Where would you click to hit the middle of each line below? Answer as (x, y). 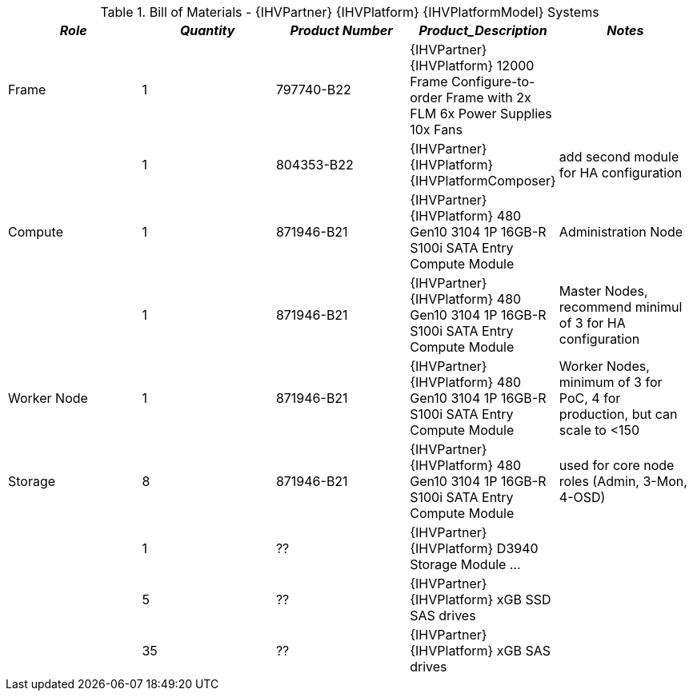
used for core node (617, 465)
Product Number (341, 30)
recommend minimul (621, 307)
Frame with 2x (489, 98)
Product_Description (483, 30)
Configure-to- (493, 82)
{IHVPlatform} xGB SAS (481, 651)
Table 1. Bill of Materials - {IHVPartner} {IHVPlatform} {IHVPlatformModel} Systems (350, 12)
